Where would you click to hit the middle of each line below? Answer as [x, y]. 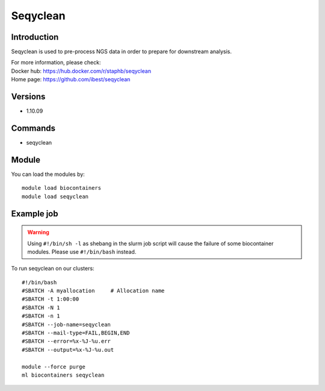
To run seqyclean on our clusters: [53, 269]
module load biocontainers [62, 188]
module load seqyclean [55, 196]
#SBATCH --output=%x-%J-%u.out [68, 350]
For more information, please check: [56, 63]
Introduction [35, 37]
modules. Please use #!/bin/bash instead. [82, 252]
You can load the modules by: [48, 174]
